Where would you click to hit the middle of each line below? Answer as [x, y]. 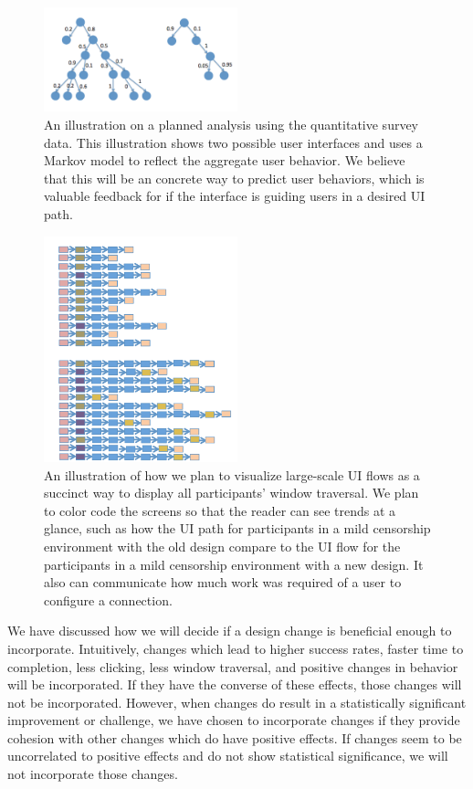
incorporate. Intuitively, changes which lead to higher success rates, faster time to [236, 648]
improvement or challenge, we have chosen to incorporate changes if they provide [234, 720]
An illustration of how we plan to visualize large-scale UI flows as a [232, 474]
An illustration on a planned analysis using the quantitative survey [231, 125]
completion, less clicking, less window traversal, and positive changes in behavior [233, 666]
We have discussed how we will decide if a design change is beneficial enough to [230, 631]
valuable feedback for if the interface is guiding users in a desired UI [235, 196]
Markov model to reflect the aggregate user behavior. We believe [225, 160]
